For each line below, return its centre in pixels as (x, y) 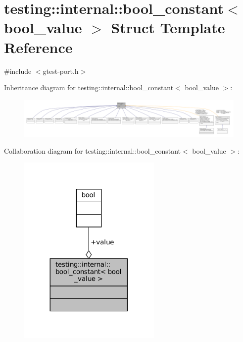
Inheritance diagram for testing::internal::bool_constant (89, 87)
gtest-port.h (61, 71)
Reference (38, 47)
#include (18, 71)
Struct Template (168, 28)
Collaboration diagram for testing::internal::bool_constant (92, 150)
